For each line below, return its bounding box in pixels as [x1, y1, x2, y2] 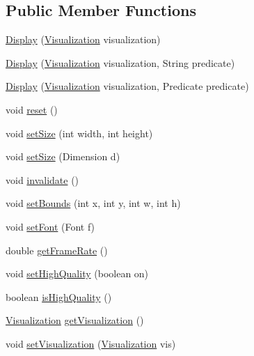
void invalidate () [6, 172, 79, 187]
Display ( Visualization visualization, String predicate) [6, 55, 235, 70]
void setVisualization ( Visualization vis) [6, 336, 176, 350]
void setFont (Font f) [6, 219, 95, 233]
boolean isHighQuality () [6, 289, 112, 304]
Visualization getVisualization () [6, 313, 144, 327]
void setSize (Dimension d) [6, 149, 120, 164]
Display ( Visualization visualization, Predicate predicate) [6, 79, 249, 93]
